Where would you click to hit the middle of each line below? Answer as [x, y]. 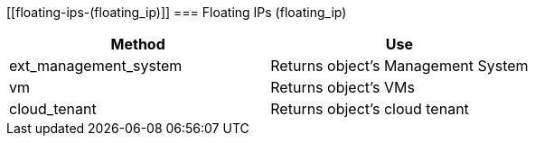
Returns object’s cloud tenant [370, 109]
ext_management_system [96, 66]
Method [138, 44]
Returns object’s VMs [343, 87]
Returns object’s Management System [399, 66]
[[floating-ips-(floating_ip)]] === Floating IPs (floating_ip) [177, 12]
